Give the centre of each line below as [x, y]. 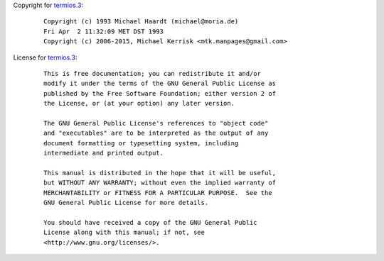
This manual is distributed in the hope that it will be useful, [160, 173]
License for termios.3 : [45, 57]
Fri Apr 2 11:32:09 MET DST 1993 [103, 31]
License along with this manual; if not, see [124, 233]
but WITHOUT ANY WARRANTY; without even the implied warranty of [160, 183]
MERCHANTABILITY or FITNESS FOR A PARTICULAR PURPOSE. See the [158, 193]
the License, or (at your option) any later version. [139, 104]
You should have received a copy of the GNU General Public [150, 222]
